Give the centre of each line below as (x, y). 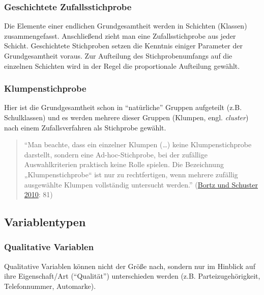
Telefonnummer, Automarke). (50, 286)
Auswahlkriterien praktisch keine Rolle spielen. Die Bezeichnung (124, 164)
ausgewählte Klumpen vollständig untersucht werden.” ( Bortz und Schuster (141, 184)
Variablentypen (45, 222)
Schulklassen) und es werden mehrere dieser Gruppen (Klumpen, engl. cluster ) (126, 117)
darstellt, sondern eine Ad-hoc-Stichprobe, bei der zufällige (116, 154)
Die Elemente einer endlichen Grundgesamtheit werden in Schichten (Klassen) (126, 26)
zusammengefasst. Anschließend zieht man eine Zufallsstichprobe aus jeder (120, 35)
